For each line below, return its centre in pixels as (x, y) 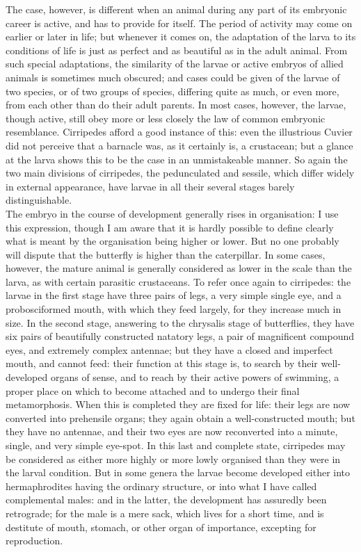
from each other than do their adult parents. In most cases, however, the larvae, (176, 105)
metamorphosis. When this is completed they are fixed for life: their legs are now (178, 404)
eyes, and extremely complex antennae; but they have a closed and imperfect (169, 349)
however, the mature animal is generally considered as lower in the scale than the (179, 268)
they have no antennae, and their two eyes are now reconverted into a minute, (172, 431)
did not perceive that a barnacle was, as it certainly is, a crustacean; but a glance (179, 145)
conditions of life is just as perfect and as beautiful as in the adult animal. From (177, 50)
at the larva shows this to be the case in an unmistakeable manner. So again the (177, 159)
